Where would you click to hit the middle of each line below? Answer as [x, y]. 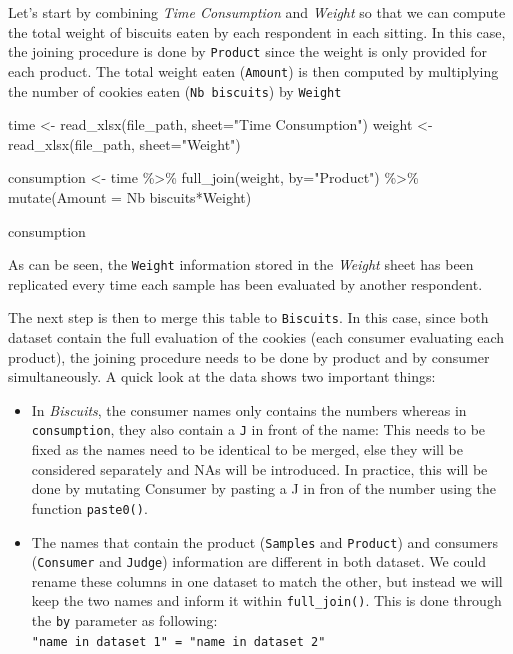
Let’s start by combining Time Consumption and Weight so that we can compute [257, 12]
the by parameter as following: [124, 620]
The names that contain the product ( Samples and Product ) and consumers [264, 541]
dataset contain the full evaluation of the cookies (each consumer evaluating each [256, 337]
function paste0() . [89, 507]
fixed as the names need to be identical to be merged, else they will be [247, 449]
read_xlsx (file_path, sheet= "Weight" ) [124, 143]
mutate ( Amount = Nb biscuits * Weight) [130, 196]
